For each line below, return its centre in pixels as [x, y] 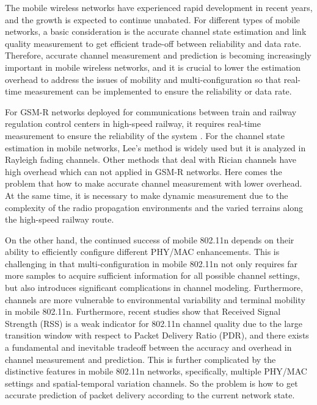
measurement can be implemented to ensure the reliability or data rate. [158, 91]
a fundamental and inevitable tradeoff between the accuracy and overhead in [148, 347]
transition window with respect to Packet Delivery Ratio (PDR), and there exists [157, 335]
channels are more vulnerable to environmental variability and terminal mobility [155, 299]
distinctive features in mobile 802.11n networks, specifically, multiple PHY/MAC [156, 371]
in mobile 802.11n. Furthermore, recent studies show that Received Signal [143, 311]
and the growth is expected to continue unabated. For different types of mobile [153, 19]
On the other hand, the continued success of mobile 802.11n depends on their [150, 239]
